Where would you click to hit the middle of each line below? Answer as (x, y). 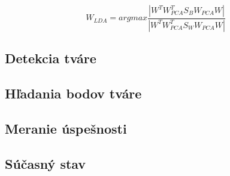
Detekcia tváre (51, 58)
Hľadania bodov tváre (73, 93)
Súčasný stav (46, 163)
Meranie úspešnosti (66, 128)
